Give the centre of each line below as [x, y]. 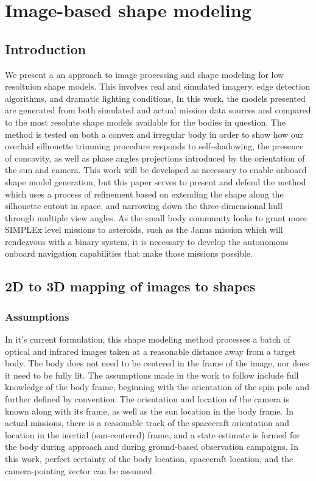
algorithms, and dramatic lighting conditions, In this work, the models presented [155, 98]
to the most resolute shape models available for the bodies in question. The [145, 122]
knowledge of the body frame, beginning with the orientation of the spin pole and [157, 387]
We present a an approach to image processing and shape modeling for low [145, 74]
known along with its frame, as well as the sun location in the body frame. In [149, 411]
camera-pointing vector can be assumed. [80, 470]
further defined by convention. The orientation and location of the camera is [147, 399]
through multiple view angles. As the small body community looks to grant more [156, 217]
